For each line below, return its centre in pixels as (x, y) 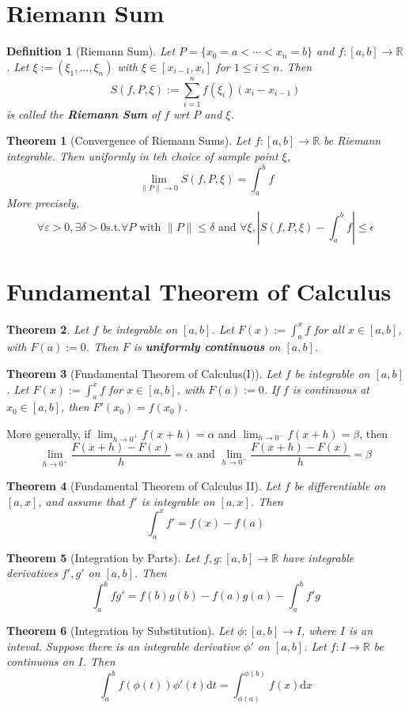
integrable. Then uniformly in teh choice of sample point (142, 156)
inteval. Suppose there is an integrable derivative (123, 646)
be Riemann (352, 140)
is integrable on (178, 501)
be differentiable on (340, 486)
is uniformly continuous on (207, 347)
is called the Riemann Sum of (83, 113)
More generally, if (49, 434)
